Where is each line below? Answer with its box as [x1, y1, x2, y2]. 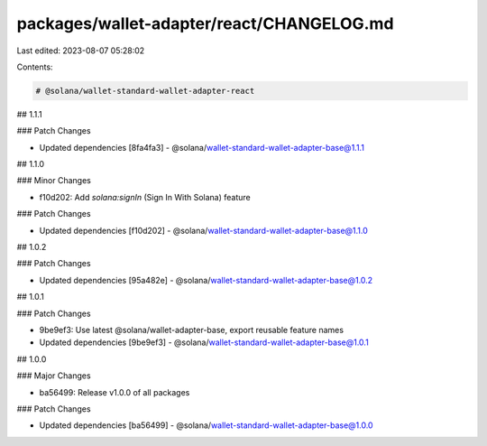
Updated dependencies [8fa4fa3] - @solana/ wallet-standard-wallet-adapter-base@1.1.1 [39, 142, 365, 153]
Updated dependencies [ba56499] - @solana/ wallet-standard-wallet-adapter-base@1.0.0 [39, 420, 373, 431]
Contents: [16, 61, 53, 72]
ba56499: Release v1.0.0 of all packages [39, 386, 190, 397]
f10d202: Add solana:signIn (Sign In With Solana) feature [39, 191, 252, 202]
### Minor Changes [16, 175, 92, 186]
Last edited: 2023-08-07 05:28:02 [16, 45, 145, 56]
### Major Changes [16, 370, 91, 381]
